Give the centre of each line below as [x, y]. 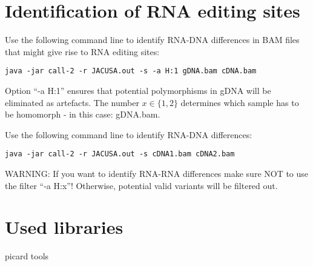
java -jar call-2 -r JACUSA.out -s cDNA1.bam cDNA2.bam [120, 154]
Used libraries [64, 227]
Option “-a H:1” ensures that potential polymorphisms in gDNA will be [138, 90]
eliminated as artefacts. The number [72, 102]
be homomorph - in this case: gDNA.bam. [83, 114]
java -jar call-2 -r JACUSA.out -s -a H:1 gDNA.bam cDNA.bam [131, 71]
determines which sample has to [240, 102]
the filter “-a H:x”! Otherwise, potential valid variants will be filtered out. [141, 185]
